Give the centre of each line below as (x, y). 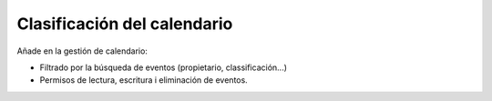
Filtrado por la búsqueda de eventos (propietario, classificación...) (163, 67)
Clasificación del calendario (125, 24)
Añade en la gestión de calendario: (82, 51)
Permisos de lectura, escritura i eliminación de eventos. (143, 80)
